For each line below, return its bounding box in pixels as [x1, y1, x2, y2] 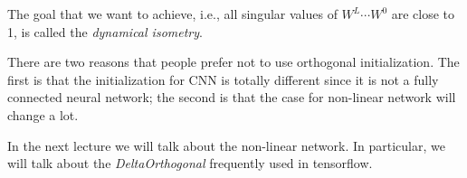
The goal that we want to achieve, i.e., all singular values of [7, 5, 338, 23]
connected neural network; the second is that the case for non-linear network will [7, 88, 456, 107]
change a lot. [7, 105, 79, 124]
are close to [391, 5, 455, 23]
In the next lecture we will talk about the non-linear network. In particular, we [7, 136, 445, 155]
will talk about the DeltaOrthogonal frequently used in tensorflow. [7, 154, 373, 173]
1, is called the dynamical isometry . [7, 22, 203, 41]
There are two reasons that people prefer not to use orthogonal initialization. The [7, 52, 460, 71]
